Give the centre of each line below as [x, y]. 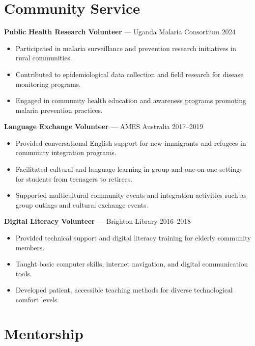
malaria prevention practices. [59, 110]
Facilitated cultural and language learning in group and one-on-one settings [129, 169]
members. [30, 247]
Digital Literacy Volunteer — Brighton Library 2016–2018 [98, 221]
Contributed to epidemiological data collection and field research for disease [129, 74]
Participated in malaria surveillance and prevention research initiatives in [126, 48]
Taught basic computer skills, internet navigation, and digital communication [132, 264]
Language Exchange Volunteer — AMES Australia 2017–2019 [104, 126]
